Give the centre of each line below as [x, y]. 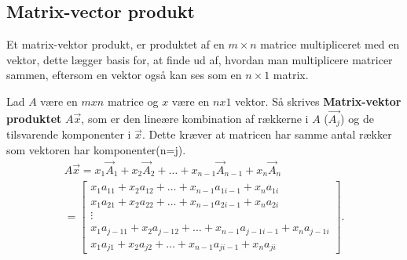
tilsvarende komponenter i [69, 134]
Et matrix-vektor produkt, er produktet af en [115, 44]
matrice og [133, 101]
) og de [357, 118]
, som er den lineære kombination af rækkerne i [195, 118]
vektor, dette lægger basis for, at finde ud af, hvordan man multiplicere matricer [200, 59]
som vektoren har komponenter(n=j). [96, 149]
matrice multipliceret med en [330, 44]
